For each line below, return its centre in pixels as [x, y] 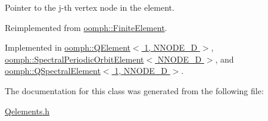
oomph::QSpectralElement [53, 71]
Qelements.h [27, 111]
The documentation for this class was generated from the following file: [134, 90]
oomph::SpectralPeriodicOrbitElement [74, 59]
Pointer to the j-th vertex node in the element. [90, 7]
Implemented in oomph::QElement [68, 47]
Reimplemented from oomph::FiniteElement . [86, 27]
